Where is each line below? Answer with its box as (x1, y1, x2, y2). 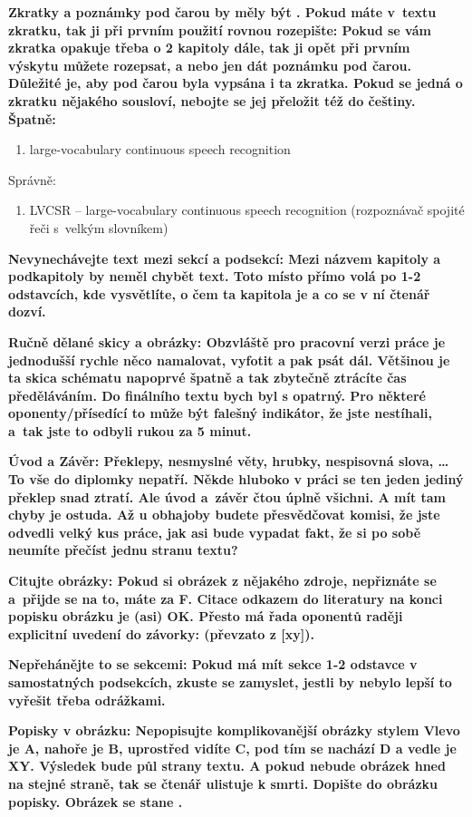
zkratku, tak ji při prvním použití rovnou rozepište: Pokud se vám (8, 20, 431, 39)
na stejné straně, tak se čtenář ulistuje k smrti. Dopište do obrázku (8, 773, 438, 793)
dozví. (8, 302, 46, 321)
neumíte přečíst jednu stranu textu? (8, 540, 238, 559)
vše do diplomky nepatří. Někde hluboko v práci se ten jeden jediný (29, 470, 464, 489)
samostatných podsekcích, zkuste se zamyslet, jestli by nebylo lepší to (8, 673, 452, 691)
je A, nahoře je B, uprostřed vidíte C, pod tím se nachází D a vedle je (8, 738, 457, 757)
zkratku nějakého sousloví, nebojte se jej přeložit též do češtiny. (8, 91, 416, 110)
